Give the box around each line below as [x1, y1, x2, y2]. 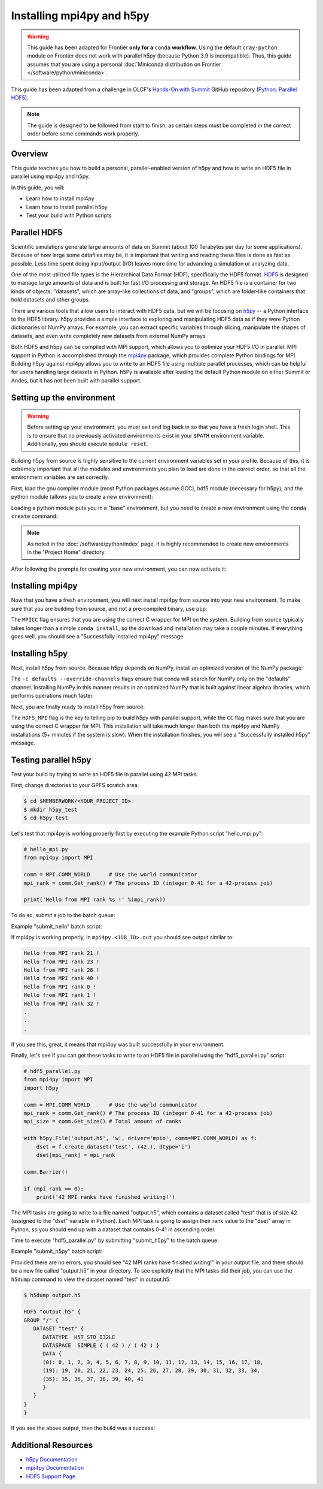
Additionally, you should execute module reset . [27, 441, 148, 448]
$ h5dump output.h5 [23, 1292, 81, 1298]
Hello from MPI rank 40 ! [23, 975, 100, 982]
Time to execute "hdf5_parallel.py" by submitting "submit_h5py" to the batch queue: [11, 1237, 219, 1244]
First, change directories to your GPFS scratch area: [11, 782, 139, 789]
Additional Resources [11, 1440, 93, 1450]
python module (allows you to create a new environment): [11, 493, 154, 501]
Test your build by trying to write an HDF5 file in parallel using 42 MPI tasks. [11, 770, 199, 777]
